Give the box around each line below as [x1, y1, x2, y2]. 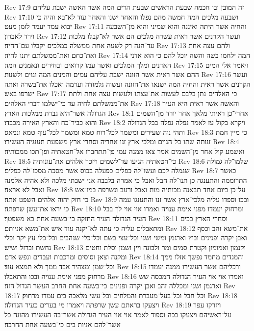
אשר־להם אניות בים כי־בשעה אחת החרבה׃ [4, 319, 121, 329]
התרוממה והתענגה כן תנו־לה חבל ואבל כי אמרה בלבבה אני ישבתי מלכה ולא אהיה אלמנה [4, 175, 247, 185]
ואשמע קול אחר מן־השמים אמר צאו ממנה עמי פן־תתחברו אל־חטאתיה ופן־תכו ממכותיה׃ [4, 146, 245, 156]
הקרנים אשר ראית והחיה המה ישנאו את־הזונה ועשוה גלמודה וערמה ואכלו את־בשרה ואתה [4, 78, 251, 89]
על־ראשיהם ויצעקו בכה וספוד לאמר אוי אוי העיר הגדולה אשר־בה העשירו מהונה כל [4, 309, 231, 319]
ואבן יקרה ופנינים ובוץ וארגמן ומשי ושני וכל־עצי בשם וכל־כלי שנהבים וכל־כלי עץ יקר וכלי [4, 232, 247, 243]
